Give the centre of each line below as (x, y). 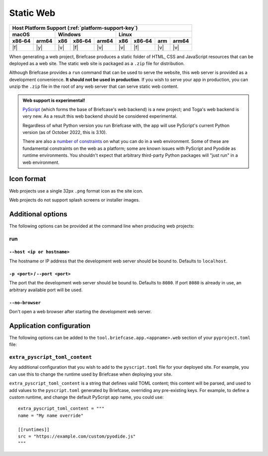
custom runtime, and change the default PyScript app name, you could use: (86, 397)
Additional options (38, 214)
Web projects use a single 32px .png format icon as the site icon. (76, 191)
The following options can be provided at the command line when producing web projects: (102, 226)
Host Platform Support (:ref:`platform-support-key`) (75, 28)
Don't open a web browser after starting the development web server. (80, 311)
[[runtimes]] (34, 429)
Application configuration (50, 326)
